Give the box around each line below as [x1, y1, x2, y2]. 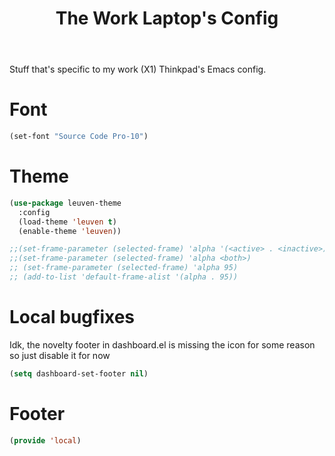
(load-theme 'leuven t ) [18, 217, 117, 227]
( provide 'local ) [9, 435, 82, 446]
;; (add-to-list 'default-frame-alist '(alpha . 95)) [9, 272, 239, 282]
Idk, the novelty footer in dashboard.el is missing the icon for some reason [9, 338, 316, 351]
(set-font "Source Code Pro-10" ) [9, 132, 149, 142]
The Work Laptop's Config [55, 7, 279, 30]
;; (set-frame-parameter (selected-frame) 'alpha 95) [9, 263, 239, 273]
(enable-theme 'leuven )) [18, 226, 122, 236]
